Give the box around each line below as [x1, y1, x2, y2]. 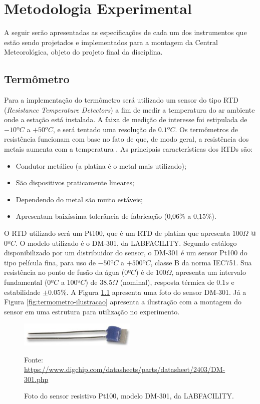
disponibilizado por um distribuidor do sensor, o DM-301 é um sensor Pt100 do [4, 247, 247, 258]
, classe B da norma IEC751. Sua [150, 257, 252, 267]
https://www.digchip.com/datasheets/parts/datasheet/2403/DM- [24, 364, 225, 374]
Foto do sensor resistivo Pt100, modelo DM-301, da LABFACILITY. [24, 390, 234, 401]
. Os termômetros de [175, 124, 238, 134]
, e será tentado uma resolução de [53, 124, 156, 134]
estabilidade [4, 286, 41, 297]
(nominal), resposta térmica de [120, 277, 214, 287]
